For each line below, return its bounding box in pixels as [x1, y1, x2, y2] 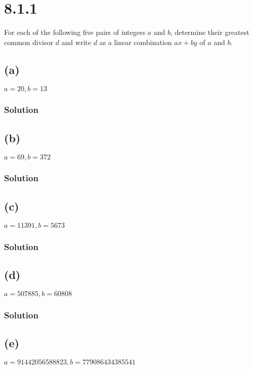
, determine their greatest [170, 27, 249, 37]
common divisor [4, 36, 53, 47]
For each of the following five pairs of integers [4, 27, 145, 37]
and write [61, 36, 91, 47]
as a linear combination [99, 36, 172, 47]
